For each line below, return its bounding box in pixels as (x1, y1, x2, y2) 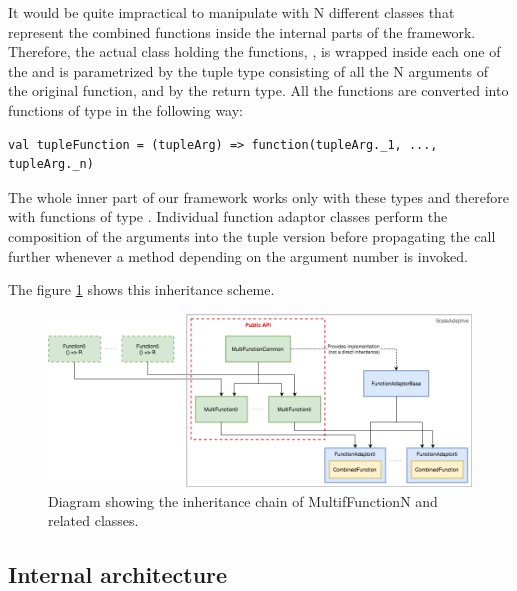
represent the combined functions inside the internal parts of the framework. (8, 21, 476, 42)
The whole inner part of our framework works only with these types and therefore (8, 186, 510, 207)
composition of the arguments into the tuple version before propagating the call (8, 225, 496, 246)
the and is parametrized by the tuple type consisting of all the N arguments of (8, 60, 488, 81)
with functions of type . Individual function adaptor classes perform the (8, 206, 448, 227)
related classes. (48, 510, 139, 531)
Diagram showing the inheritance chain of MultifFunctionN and (48, 490, 438, 511)
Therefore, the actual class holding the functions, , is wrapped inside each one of (8, 41, 501, 62)
